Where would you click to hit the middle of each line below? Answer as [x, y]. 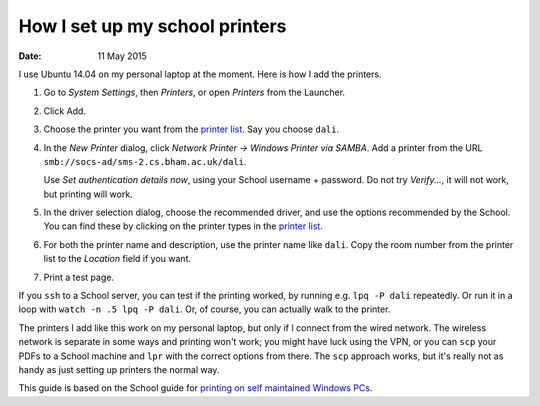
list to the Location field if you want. [117, 259]
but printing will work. [88, 194]
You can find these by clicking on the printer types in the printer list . [183, 226]
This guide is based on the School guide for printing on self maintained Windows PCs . [195, 388]
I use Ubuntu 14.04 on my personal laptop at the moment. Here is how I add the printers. [200, 74]
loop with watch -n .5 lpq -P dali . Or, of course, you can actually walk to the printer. [204, 309]
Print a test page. [79, 277]
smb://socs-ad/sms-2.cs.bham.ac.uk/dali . [145, 161]
